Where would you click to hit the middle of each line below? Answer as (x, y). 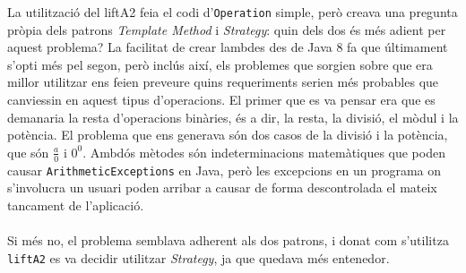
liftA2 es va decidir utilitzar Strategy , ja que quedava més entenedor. (198, 257)
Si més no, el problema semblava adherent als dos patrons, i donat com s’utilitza (228, 240)
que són (28, 152)
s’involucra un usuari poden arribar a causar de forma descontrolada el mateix (222, 188)
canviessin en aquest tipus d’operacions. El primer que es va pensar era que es (221, 100)
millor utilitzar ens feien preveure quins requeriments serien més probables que (223, 82)
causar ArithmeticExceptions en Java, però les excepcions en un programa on (224, 170)
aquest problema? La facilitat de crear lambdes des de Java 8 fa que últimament (228, 47)
